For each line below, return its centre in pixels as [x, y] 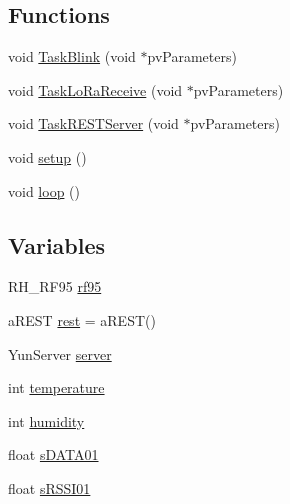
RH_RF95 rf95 [55, 286]
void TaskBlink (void [72, 56]
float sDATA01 [53, 454]
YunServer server [60, 353]
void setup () [47, 156]
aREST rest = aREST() [82, 319]
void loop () [44, 190]
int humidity [46, 420]
